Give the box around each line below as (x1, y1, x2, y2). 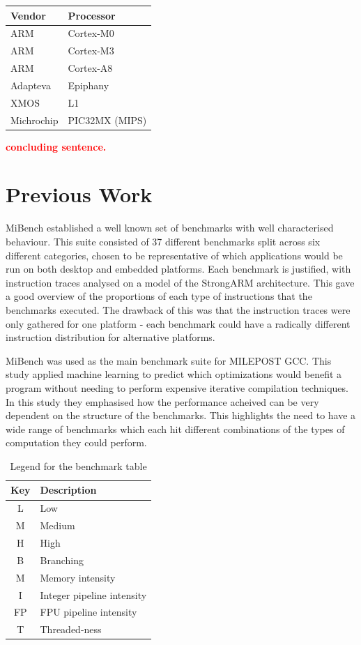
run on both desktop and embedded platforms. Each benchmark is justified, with (6, 261, 351, 276)
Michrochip (10, 112, 59, 127)
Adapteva (10, 77, 51, 92)
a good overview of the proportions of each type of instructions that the (6, 289, 312, 303)
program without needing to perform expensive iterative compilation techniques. (6, 380, 348, 395)
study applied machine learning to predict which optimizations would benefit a (6, 367, 342, 381)
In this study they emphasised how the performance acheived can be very (6, 394, 319, 409)
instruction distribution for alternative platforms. (6, 330, 215, 344)
